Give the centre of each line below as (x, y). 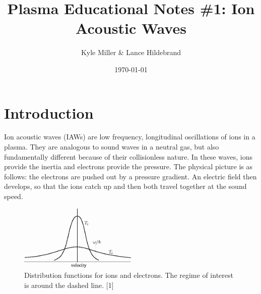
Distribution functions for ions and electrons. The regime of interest (129, 275)
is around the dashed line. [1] (69, 285)
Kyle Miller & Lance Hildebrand (131, 52)
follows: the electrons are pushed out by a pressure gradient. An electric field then (130, 176)
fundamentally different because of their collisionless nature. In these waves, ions (128, 156)
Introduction (49, 112)
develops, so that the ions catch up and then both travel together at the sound (125, 186)
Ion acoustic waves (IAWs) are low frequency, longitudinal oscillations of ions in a (130, 137)
